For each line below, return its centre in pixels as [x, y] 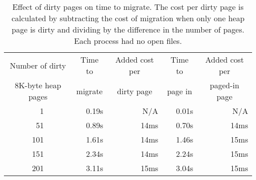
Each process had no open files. [128, 41]
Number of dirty [38, 65]
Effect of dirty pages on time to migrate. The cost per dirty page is [128, 7]
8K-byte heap [38, 85]
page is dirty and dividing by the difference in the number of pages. [128, 29]
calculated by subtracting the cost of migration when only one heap [128, 18]
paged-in [224, 85]
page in [180, 91]
